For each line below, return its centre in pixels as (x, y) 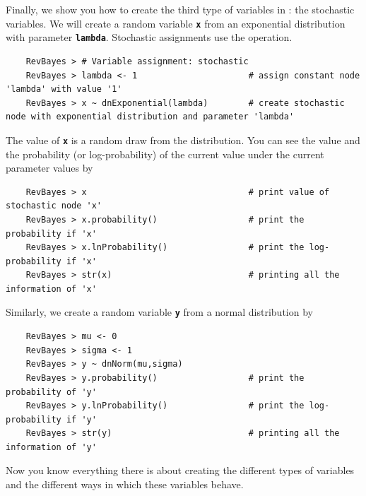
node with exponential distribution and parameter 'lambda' (150, 117)
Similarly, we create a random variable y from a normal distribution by (159, 312)
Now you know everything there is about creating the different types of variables (180, 470)
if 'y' (81, 419)
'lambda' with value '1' (64, 89)
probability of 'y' (51, 392)
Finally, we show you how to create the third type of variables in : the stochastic (180, 9)
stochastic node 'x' (54, 206)
